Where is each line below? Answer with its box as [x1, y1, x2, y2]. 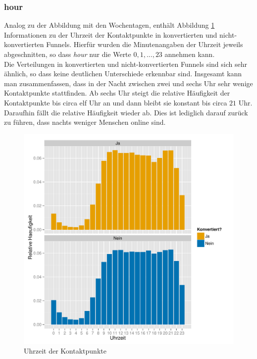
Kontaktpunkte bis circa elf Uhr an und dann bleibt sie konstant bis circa [4, 97, 227, 107]
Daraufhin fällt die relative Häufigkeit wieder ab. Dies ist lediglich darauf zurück [4, 107, 248, 117]
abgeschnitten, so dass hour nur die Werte [4, 49, 131, 59]
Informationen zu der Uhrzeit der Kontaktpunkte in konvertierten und [4, 29, 217, 40]
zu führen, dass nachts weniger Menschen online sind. [4, 117, 166, 127]
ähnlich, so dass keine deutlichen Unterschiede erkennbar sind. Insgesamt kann [4, 68, 242, 79]
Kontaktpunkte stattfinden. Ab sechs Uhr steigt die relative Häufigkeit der [4, 88, 230, 98]
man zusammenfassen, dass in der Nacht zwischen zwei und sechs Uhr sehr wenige [4, 78, 253, 88]
